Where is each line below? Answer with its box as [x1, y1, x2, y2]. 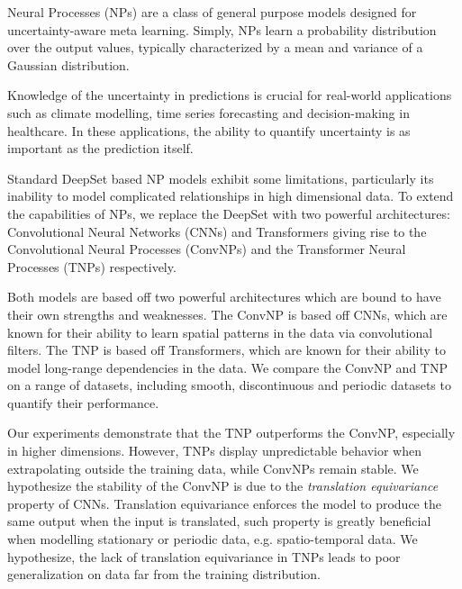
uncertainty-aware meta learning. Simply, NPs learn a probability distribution [7, 20, 437, 39]
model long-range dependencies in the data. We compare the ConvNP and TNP [7, 358, 448, 376]
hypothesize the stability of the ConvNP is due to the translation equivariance [7, 476, 439, 495]
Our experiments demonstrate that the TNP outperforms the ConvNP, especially [7, 423, 456, 442]
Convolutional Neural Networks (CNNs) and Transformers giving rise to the [7, 222, 427, 240]
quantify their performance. [7, 393, 159, 412]
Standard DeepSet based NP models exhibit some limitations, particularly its [7, 168, 434, 187]
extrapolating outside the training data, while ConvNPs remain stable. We [7, 458, 419, 477]
